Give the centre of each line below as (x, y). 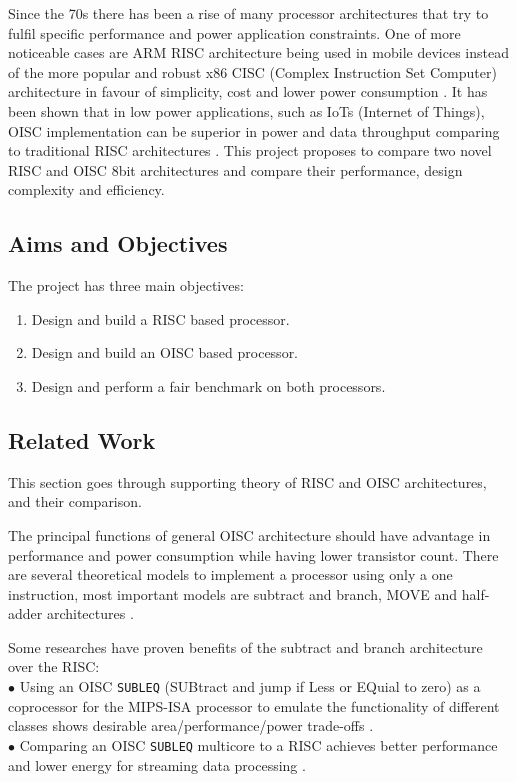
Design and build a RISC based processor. (160, 318)
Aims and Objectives (118, 243)
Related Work (82, 439)
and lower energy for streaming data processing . (157, 764)
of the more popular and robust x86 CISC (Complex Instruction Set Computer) (252, 71)
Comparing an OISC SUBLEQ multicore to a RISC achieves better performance (258, 744)
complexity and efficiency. (86, 189)
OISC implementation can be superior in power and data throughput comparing (254, 130)
